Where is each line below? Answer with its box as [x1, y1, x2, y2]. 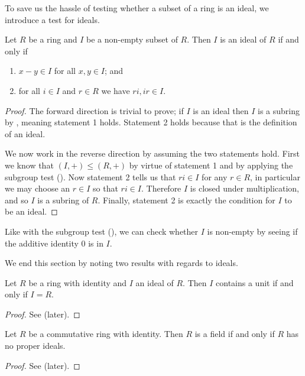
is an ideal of [220, 33, 267, 46]
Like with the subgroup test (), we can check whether [5, 225, 199, 237]
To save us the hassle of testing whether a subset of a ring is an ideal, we [5, 2, 269, 14]
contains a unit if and [216, 276, 294, 289]
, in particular [250, 170, 300, 183]
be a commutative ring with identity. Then [28, 328, 183, 340]
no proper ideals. [5, 339, 66, 352]
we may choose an [5, 182, 70, 195]
